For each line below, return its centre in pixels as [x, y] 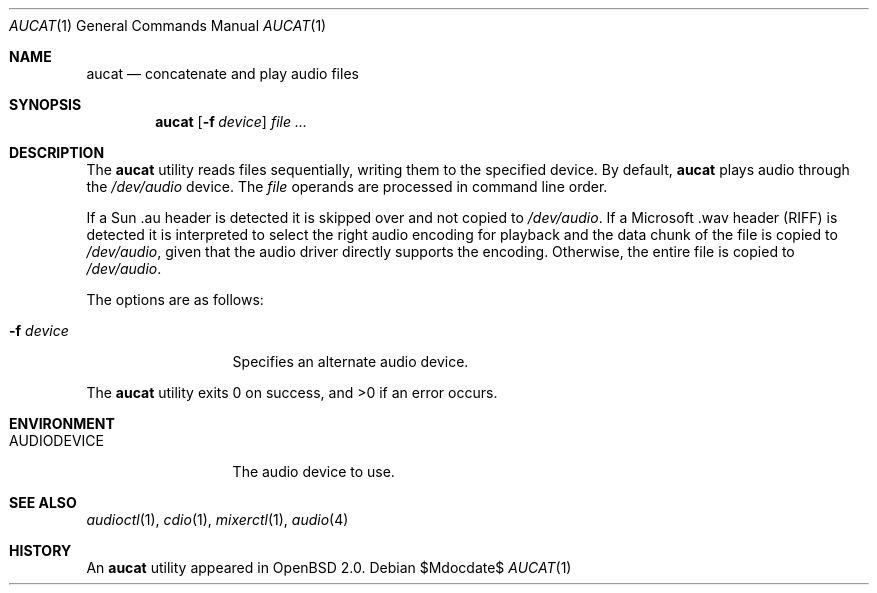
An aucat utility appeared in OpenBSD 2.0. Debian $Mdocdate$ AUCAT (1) [329, 567]
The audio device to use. [313, 471]
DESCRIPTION [57, 152]
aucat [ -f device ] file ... [231, 121]
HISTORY [40, 550]
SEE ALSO [43, 502]
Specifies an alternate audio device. [350, 361]
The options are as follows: [175, 299]
